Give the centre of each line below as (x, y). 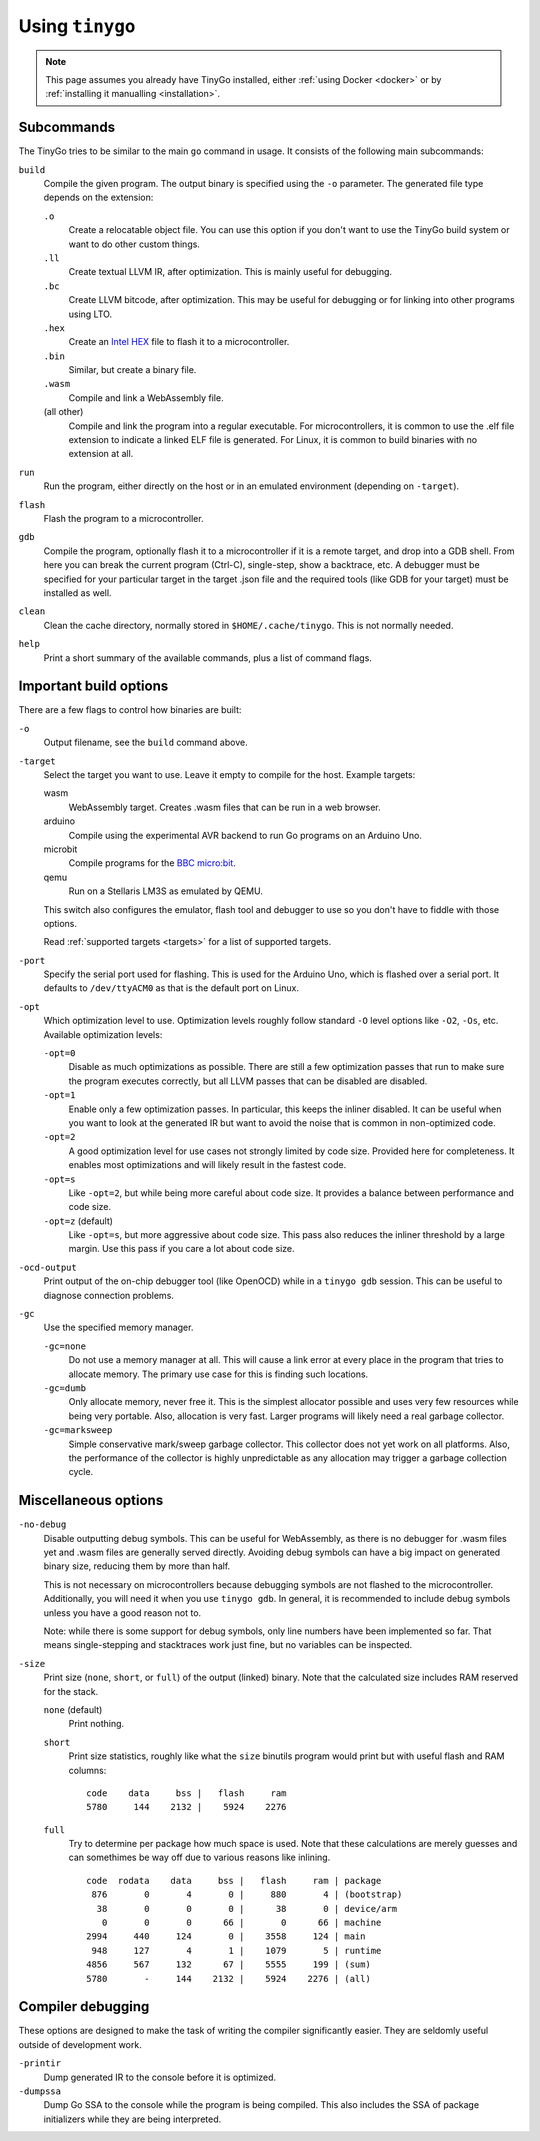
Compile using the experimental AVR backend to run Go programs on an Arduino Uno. (245, 835)
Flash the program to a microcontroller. (123, 518)
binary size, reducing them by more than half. (137, 1566)
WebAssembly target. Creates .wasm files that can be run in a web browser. (224, 807)
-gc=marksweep (78, 1430)
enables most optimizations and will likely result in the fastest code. (207, 1165)
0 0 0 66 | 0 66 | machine (241, 1923)
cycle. (81, 1472)
